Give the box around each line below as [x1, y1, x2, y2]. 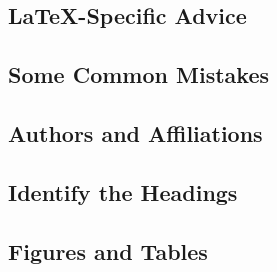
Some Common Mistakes [8, 59, 269, 90]
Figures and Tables [8, 235, 208, 266]
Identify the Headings [8, 176, 238, 207]
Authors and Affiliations [8, 117, 263, 148]
